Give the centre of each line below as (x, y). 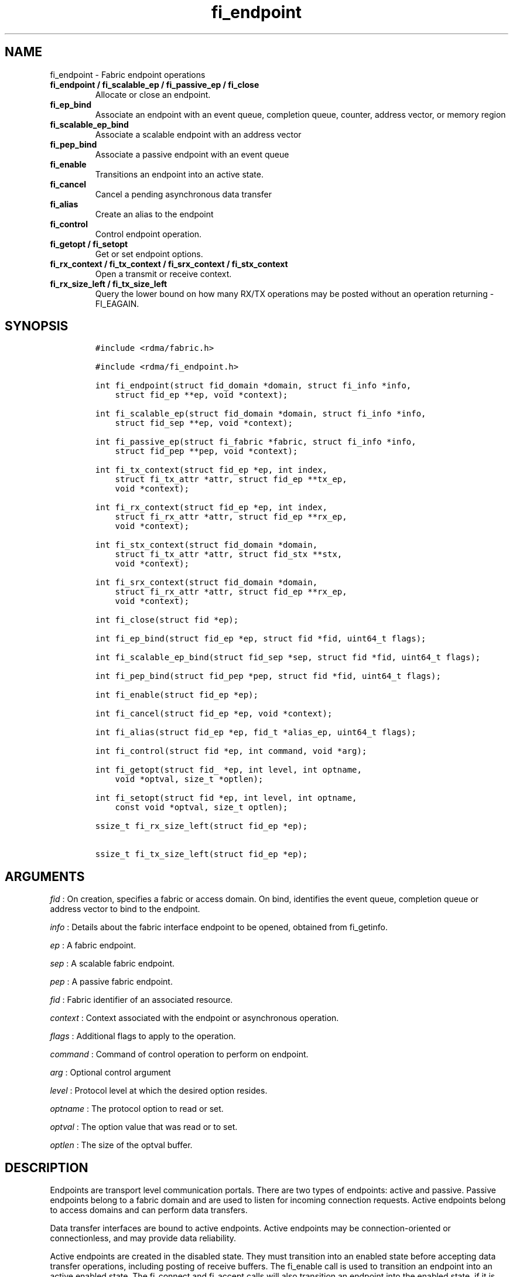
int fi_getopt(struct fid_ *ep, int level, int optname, (228, 770)
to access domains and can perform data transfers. (149, 1210)
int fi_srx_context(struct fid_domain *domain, (206, 583)
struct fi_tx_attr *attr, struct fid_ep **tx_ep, (231, 479)
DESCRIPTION (47, 1167)
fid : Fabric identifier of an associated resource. (141, 1000)
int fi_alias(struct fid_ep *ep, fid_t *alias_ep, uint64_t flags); (256, 733)
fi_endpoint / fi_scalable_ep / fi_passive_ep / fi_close (155, 84)
